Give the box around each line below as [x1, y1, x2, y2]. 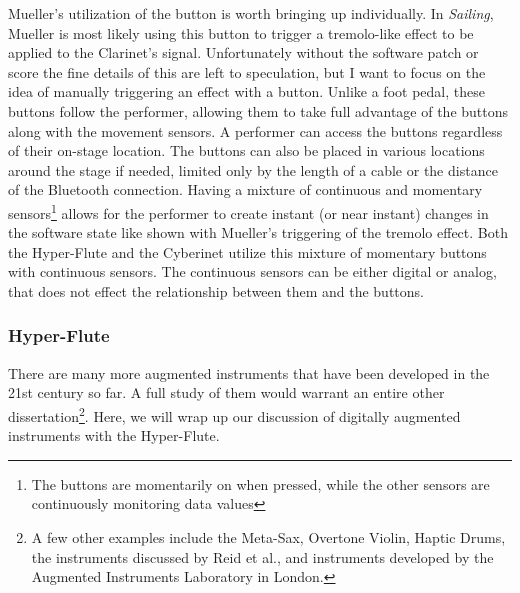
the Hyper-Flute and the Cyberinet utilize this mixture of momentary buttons [8, 241, 487, 262]
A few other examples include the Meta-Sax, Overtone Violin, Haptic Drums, [31, 527, 506, 547]
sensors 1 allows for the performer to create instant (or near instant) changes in [8, 199, 489, 223]
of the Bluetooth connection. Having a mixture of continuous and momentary [8, 179, 483, 200]
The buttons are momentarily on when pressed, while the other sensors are [31, 473, 490, 494]
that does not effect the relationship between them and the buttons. [8, 280, 424, 301]
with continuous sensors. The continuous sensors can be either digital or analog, [8, 261, 497, 282]
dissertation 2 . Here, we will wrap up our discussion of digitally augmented [8, 402, 461, 426]
